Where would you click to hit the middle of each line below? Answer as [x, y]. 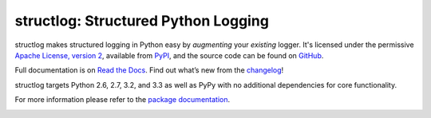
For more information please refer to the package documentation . [123, 100]
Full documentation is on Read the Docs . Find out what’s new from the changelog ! [149, 70]
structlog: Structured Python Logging [142, 21]
